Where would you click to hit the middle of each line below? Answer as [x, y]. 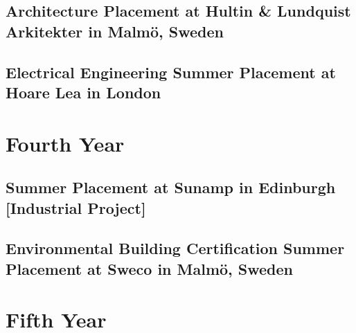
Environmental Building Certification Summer [175, 248]
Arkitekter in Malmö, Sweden [115, 31]
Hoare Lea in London [83, 92]
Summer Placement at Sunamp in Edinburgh [171, 187]
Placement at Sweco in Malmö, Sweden [150, 268]
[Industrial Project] [76, 207]
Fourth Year [65, 143]
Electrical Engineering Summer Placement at [171, 72]
